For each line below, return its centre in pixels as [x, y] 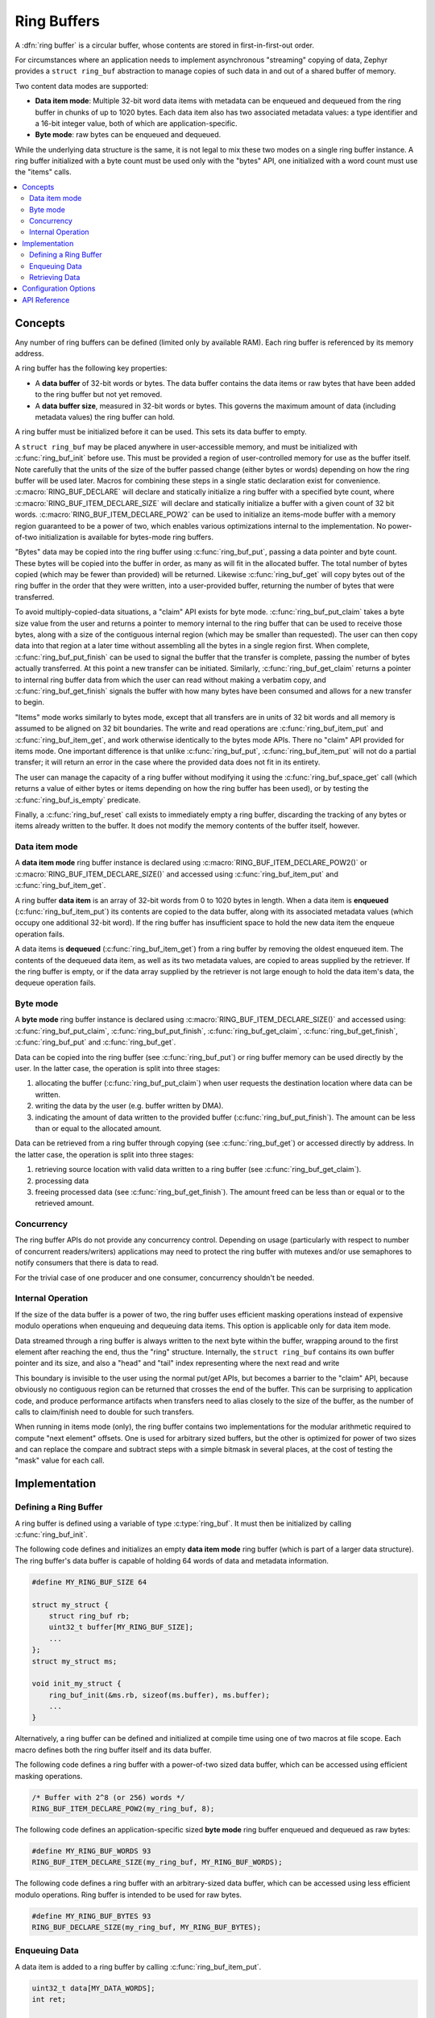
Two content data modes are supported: [82, 86]
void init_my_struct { [77, 1684]
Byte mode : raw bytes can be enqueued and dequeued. [128, 135]
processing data [62, 1181]
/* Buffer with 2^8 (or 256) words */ [108, 1797]
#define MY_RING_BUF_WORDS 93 [91, 1851]
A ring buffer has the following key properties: [91, 368]
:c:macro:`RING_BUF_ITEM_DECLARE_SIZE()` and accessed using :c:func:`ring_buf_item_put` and [176, 874]
